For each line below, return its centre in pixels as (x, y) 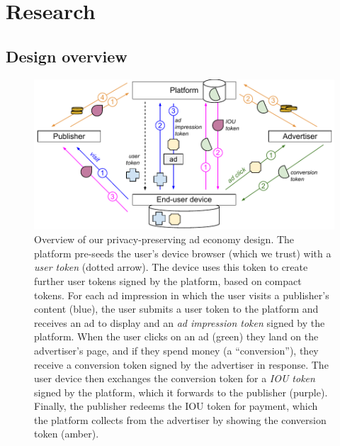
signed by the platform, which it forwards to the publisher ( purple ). (181, 392)
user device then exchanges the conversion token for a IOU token (175, 378)
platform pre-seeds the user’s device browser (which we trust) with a (183, 253)
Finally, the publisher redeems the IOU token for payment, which (176, 406)
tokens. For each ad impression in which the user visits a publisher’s (182, 295)
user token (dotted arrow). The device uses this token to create (171, 267)
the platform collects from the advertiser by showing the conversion (180, 419)
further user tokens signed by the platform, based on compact (168, 280)
